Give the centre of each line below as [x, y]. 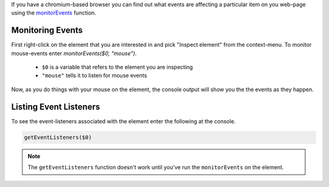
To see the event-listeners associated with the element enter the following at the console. [123, 121]
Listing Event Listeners [56, 107]
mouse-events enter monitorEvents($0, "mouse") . [74, 53]
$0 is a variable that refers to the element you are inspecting [117, 67]
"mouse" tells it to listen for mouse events [94, 75]
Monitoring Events [47, 30]
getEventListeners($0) [58, 137]
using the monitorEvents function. [54, 13]
